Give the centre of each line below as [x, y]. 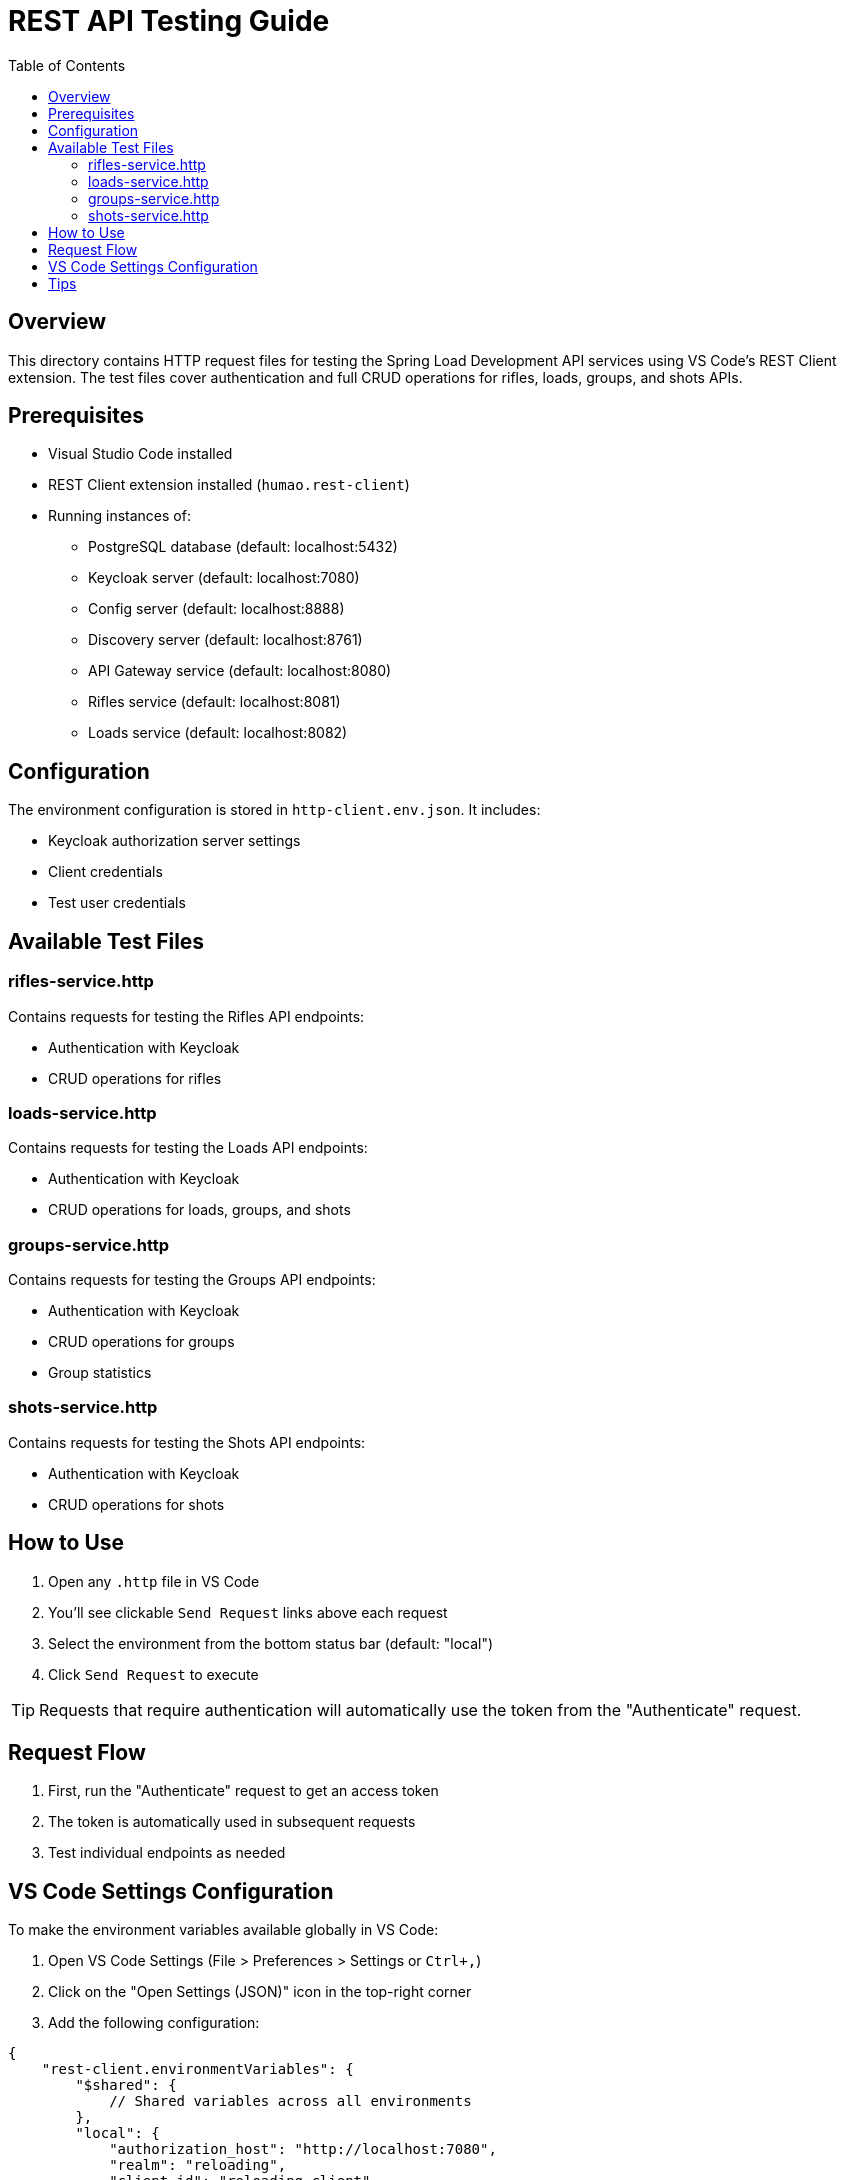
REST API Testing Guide [169, 21]
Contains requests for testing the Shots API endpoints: [187, 1442]
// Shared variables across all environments [290, 2101]
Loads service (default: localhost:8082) [218, 733]
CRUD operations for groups [141, 1341]
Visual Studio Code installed [140, 454]
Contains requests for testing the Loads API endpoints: [188, 1148]
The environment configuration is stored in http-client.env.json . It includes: [274, 810]
